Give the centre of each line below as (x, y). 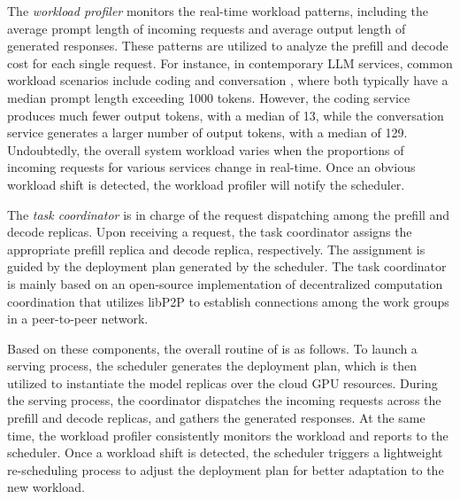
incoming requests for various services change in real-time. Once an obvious (211, 167)
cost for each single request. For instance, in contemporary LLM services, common (230, 62)
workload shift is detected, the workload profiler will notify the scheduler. (206, 184)
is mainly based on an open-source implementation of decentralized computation (225, 283)
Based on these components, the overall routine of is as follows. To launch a (212, 348)
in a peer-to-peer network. (78, 319)
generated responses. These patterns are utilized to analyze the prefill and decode (228, 46)
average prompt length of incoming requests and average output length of (207, 28)
